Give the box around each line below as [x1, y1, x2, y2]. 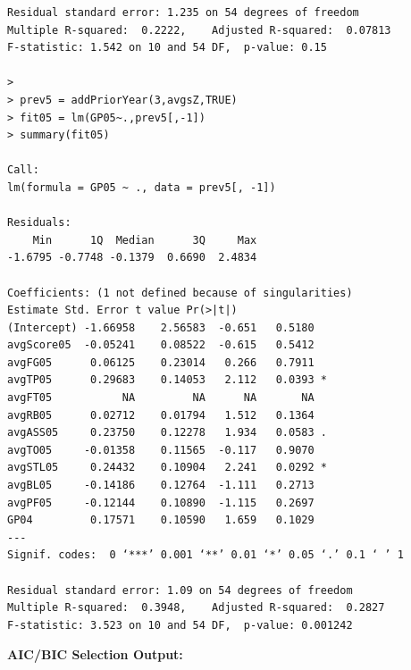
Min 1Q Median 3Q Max [32, 233, 257, 247]
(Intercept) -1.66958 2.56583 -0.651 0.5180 [7, 321, 315, 334]
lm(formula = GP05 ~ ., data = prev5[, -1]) [7, 180, 276, 194]
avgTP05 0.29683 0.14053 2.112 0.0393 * [7, 373, 327, 387]
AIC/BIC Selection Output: [7, 645, 183, 664]
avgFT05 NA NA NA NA [7, 391, 315, 405]
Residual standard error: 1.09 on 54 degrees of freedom [7, 583, 353, 597]
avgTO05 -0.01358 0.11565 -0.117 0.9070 [7, 443, 315, 456]
